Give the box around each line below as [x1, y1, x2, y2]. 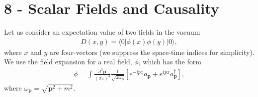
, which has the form [138, 56, 201, 67]
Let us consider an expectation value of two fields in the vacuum [4, 27, 200, 37]
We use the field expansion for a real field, [4, 56, 132, 67]
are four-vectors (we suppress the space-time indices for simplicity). [49, 47, 255, 57]
